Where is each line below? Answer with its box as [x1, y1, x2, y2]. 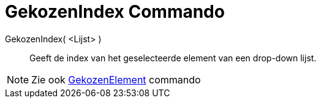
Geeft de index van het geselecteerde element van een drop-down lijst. [29, 52, 317, 63]
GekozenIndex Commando [5, 1, 225, 22]
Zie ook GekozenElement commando [31, 73, 201, 86]
